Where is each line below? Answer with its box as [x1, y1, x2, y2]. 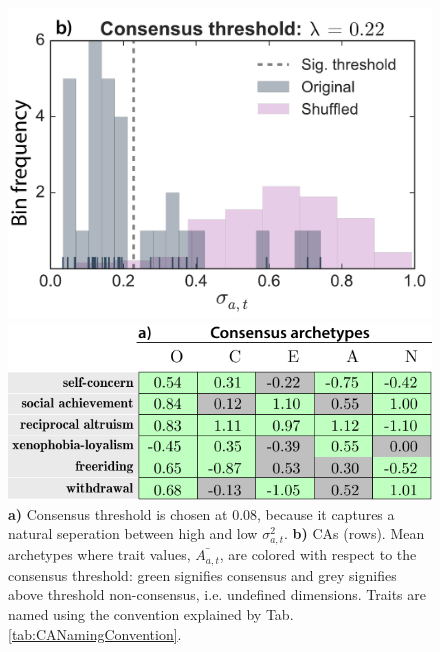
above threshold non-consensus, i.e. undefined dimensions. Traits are [8, 584, 426, 605]
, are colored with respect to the [219, 544, 417, 565]
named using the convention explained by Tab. [8, 603, 294, 624]
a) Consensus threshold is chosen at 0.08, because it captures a [8, 503, 395, 524]
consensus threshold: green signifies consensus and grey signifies [8, 564, 397, 585]
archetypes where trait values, [8, 544, 191, 565]
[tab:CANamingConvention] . [8, 623, 182, 644]
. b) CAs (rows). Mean [284, 523, 425, 544]
